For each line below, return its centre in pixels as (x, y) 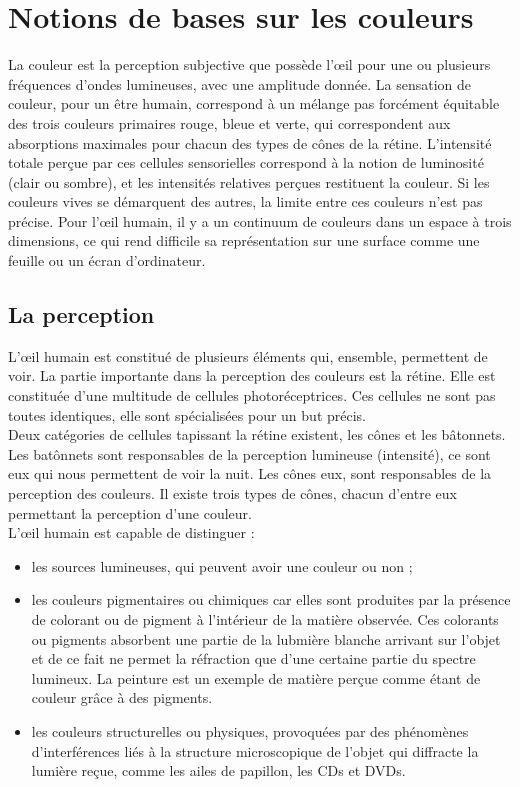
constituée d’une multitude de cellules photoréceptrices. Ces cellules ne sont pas (252, 395)
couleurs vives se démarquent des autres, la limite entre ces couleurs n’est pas (245, 201)
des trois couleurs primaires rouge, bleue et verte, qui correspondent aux (229, 122)
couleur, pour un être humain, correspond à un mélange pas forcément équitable (254, 103)
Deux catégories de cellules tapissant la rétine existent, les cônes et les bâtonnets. (257, 434)
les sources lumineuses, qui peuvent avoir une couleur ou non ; (222, 565)
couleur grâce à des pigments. (122, 697)
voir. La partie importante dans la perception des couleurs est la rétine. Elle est (252, 375)
